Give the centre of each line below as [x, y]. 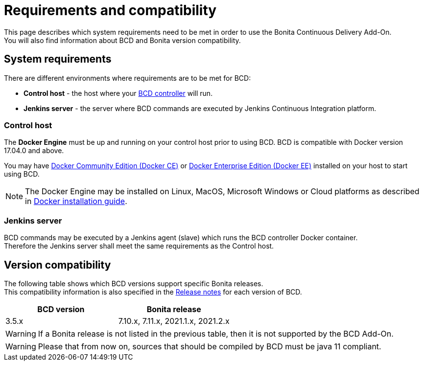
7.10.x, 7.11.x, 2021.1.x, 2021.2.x [174, 321]
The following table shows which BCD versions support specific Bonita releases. [134, 283]
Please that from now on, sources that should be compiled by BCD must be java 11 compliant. [210, 346]
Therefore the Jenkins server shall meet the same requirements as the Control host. [139, 246]
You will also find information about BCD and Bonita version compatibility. [122, 40]
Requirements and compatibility [110, 10]
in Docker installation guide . [76, 201]
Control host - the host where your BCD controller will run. [118, 93]
